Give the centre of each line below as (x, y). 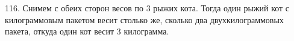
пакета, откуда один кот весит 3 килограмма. (87, 31)
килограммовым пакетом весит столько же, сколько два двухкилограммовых (144, 19)
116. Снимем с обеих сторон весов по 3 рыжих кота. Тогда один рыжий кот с (147, 8)
